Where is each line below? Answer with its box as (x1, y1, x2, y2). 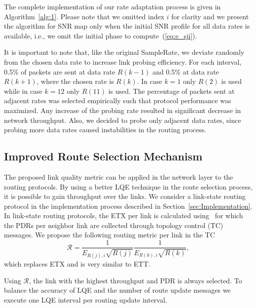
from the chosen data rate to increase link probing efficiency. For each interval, (4, 56, 242, 67)
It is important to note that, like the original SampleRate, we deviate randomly (4, 47, 245, 57)
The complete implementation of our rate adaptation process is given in (4, 1, 221, 11)
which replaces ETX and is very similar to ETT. (4, 258, 150, 269)
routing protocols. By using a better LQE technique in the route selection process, (4, 181, 253, 192)
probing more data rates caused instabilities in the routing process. (4, 124, 207, 135)
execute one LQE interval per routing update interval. (4, 294, 167, 305)
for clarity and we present (171, 11, 249, 21)
